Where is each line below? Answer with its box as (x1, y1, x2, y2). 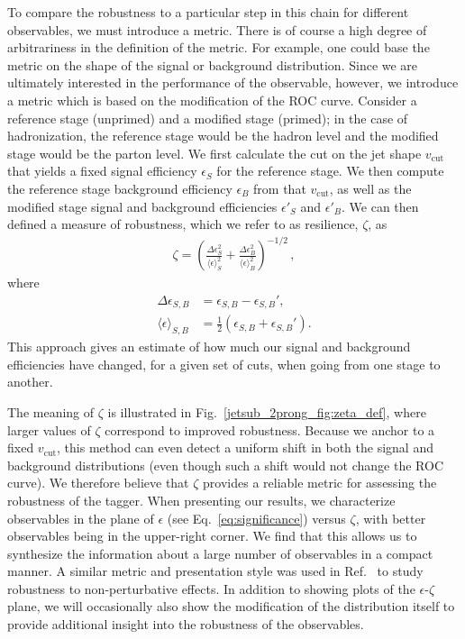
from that (253, 178, 306, 197)
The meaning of (7, 402, 95, 421)
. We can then (342, 196, 419, 215)
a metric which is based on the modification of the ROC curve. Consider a (7, 90, 417, 109)
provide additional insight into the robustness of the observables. (7, 615, 364, 634)
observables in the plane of (7, 508, 154, 527)
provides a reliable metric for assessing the (203, 473, 437, 492)
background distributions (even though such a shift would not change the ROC (7, 455, 444, 474)
